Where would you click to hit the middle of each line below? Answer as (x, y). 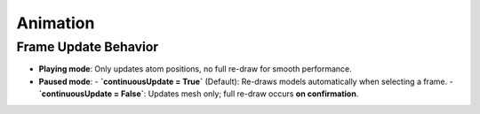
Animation (56, 23)
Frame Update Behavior (88, 47)
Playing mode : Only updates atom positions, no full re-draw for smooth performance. (196, 69)
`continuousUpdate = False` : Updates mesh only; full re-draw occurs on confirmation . (199, 94)
